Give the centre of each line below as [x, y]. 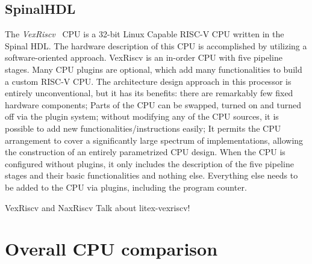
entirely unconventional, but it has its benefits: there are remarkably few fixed [149, 93]
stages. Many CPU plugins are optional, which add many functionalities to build [154, 69]
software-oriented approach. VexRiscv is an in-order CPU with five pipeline [144, 57]
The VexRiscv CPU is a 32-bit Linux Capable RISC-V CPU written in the [145, 34]
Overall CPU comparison [111, 249]
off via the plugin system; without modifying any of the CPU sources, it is [142, 116]
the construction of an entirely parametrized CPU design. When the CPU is [145, 152]
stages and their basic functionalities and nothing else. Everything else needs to [151, 175]
